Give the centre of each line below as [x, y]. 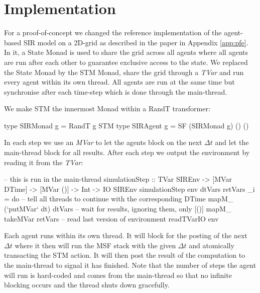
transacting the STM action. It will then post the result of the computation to [125, 255]
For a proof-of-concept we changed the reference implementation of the [113, 32]
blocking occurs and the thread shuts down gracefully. [87, 285]
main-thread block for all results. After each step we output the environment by [127, 152]
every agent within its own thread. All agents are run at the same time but [119, 82]
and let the [232, 142]
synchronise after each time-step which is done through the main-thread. [116, 91]
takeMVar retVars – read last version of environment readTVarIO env [111, 218]
